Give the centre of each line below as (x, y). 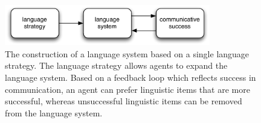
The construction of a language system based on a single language (127, 53)
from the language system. (54, 112)
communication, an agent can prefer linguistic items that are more (127, 89)
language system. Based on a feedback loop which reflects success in (130, 77)
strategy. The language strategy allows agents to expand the (116, 65)
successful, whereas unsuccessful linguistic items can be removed (124, 101)
